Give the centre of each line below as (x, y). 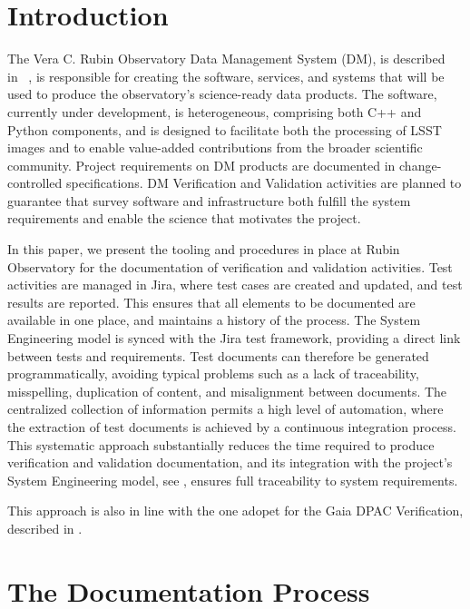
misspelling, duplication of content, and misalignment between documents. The (227, 391)
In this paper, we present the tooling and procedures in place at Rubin (204, 249)
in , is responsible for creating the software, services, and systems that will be (226, 76)
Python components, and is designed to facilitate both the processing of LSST (225, 129)
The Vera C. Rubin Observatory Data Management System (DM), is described (226, 59)
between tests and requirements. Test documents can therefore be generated (218, 355)
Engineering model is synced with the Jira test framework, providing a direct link (234, 338)
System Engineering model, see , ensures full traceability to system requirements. (233, 480)
